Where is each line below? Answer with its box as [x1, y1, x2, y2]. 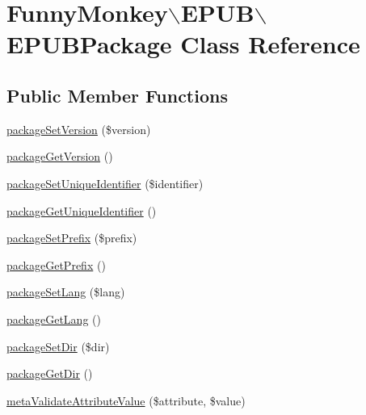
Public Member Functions [6, 82, 228, 107]
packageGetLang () [6, 310, 101, 327]
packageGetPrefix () [6, 256, 106, 273]
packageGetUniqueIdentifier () [6, 202, 157, 219]
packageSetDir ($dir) [6, 337, 110, 354]
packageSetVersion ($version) [6, 120, 151, 137]
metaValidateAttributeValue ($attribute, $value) [6, 392, 246, 409]
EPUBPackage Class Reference [6, 27, 360, 61]
